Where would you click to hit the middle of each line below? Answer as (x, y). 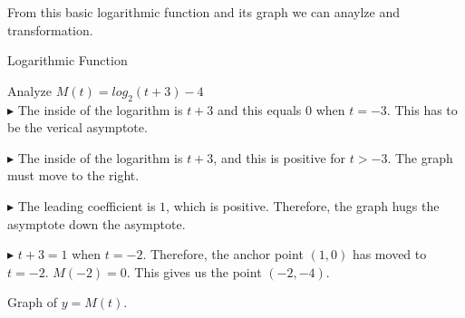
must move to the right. (73, 175)
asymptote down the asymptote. (97, 223)
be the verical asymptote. (77, 127)
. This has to (422, 109)
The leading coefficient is (87, 205)
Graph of (32, 302)
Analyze (29, 90)
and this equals (260, 109)
